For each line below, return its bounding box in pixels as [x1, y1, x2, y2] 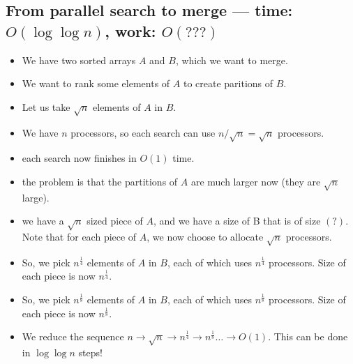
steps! [78, 344, 103, 359]
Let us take [22, 99, 70, 114]
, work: [105, 20, 156, 41]
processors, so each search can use [70, 125, 216, 139]
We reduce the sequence [22, 329, 124, 344]
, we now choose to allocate [147, 229, 264, 244]
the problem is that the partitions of [22, 174, 178, 188]
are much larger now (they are [190, 174, 321, 188]
